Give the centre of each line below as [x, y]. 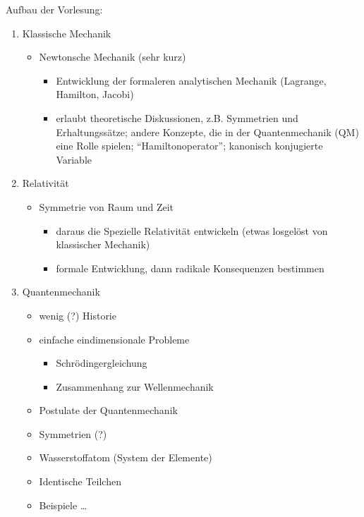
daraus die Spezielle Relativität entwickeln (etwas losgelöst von [192, 230]
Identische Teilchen [80, 481]
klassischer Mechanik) [103, 244]
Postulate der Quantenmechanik [108, 410]
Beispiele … [63, 505]
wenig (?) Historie [78, 315]
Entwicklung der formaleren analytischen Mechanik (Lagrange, [191, 80]
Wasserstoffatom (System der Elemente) [126, 457]
